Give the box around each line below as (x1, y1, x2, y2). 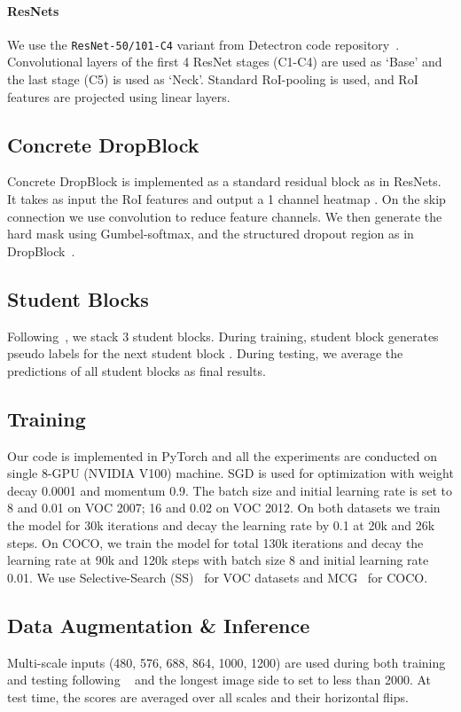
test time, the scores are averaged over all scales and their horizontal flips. (7, 687, 409, 706)
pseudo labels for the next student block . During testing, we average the (7, 344, 403, 363)
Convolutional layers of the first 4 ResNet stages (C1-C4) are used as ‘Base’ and (7, 52, 442, 71)
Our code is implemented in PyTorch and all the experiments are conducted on (7, 446, 438, 465)
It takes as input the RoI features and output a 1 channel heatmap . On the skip (7, 190, 446, 208)
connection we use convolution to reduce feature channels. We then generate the (7, 207, 442, 225)
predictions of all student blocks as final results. (7, 361, 266, 379)
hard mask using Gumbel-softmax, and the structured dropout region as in (7, 224, 414, 243)
